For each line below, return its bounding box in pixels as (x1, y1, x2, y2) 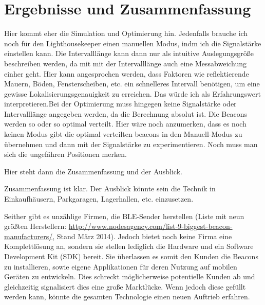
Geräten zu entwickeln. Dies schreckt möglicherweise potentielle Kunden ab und (4, 271, 255, 282)
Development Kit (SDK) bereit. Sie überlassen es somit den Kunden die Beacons (4, 251, 258, 261)
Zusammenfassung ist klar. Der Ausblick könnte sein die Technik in (4, 183, 216, 194)
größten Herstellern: (4, 221, 67, 231)
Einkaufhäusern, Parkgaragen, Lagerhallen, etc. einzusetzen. (4, 193, 194, 204)
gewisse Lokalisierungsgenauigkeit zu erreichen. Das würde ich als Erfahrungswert (4, 88, 261, 99)
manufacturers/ (4, 230, 53, 241)
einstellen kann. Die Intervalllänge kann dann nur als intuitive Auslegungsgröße (4, 48, 254, 59)
